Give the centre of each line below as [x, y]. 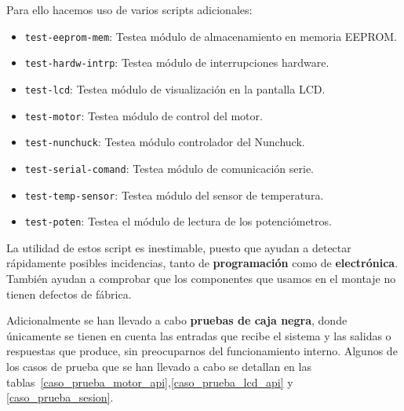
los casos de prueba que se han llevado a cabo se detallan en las [159, 366]
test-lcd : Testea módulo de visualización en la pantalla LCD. [175, 88]
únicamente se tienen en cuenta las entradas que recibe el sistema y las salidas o [199, 335]
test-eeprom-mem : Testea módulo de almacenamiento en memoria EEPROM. [211, 36]
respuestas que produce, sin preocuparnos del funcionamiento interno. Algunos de [202, 351]
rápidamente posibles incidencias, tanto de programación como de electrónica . [202, 263]
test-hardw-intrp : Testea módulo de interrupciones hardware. [177, 62]
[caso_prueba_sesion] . [60, 397]
